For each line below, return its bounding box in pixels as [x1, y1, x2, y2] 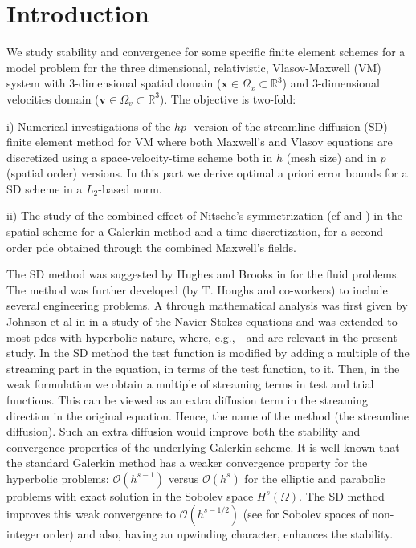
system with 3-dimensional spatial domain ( [6, 75, 222, 91]
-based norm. [98, 180, 162, 197]
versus [168, 469, 199, 486]
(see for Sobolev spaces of [243, 505, 369, 522]
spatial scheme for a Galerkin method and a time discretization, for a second [6, 223, 384, 240]
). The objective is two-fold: [159, 90, 296, 107]
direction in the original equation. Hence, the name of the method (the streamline [6, 407, 410, 424]
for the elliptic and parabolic [244, 469, 385, 486]
